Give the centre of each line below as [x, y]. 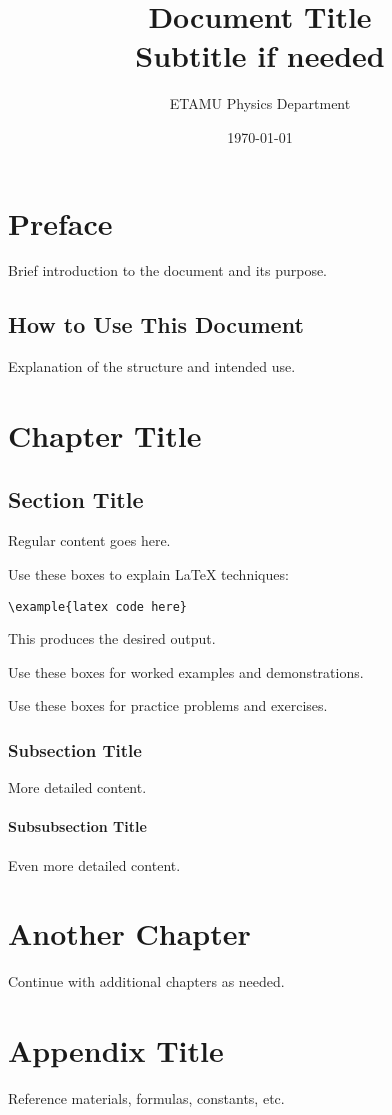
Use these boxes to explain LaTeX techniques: [148, 574]
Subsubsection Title [77, 826]
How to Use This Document [156, 324]
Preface [60, 222]
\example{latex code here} [97, 606]
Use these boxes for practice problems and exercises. [168, 705]
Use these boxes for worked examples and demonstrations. [186, 671]
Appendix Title [116, 1050]
